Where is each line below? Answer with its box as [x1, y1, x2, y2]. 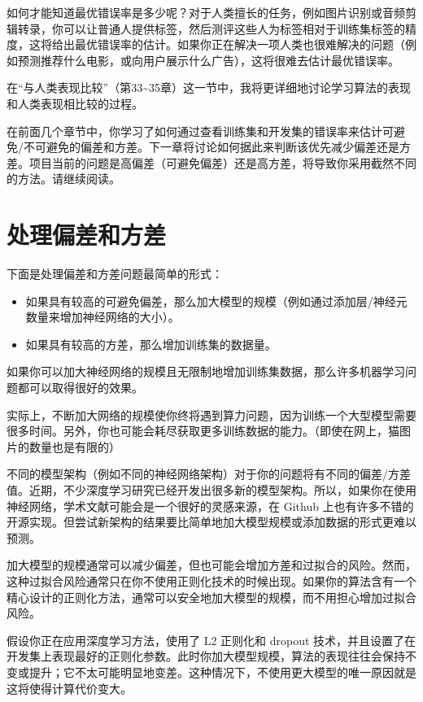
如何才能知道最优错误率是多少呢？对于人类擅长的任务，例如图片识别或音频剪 [7, 4, 416, 20]
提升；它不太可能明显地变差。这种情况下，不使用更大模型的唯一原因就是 [28, 663, 416, 680]
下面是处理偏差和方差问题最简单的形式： [7, 265, 223, 282]
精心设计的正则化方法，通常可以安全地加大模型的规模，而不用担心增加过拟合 [7, 588, 416, 605]
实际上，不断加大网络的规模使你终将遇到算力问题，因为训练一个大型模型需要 [7, 406, 416, 423]
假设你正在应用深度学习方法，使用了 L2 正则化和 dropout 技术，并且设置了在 [7, 631, 416, 648]
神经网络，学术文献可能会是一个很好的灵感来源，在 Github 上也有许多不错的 [7, 497, 414, 514]
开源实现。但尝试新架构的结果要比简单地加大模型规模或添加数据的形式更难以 [7, 513, 416, 530]
